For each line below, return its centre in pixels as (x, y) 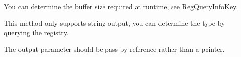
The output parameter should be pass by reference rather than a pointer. (114, 48)
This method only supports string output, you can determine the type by (115, 23)
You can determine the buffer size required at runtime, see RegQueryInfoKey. (121, 6)
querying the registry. (36, 32)
